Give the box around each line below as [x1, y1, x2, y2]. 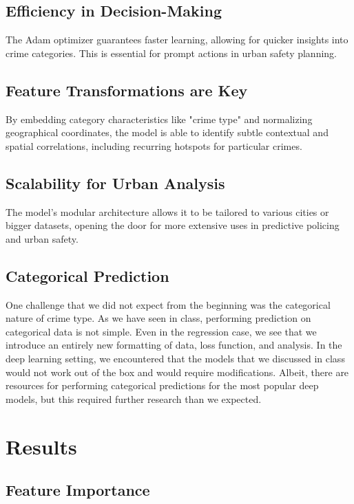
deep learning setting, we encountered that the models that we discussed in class [6, 351, 345, 365]
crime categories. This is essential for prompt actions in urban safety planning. [6, 45, 337, 60]
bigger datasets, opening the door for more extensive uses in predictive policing [6, 218, 340, 232]
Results [6, 432, 77, 460]
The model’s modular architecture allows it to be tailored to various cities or [6, 204, 329, 219]
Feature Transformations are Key [6, 79, 248, 100]
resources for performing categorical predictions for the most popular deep [6, 378, 319, 393]
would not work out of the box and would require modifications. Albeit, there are [6, 364, 349, 379]
